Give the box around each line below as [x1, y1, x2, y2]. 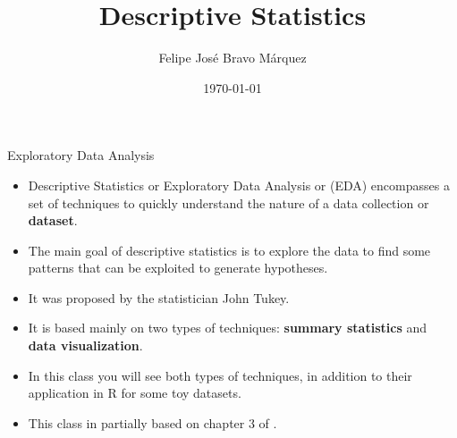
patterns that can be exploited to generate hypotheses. [28, 258, 328, 277]
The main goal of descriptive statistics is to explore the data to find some [28, 240, 431, 259]
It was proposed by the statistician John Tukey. [28, 288, 290, 307]
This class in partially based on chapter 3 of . [28, 413, 277, 432]
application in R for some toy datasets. [28, 383, 241, 402]
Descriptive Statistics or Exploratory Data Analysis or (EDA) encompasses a [28, 175, 450, 194]
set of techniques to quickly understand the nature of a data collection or [28, 193, 429, 212]
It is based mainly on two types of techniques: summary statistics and [28, 318, 427, 337]
